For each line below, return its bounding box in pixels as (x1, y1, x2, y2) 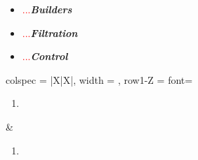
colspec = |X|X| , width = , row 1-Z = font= (6, 72, 193, 87)
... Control (22, 49, 68, 64)
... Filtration (22, 25, 78, 40)
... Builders (22, 2, 72, 16)
